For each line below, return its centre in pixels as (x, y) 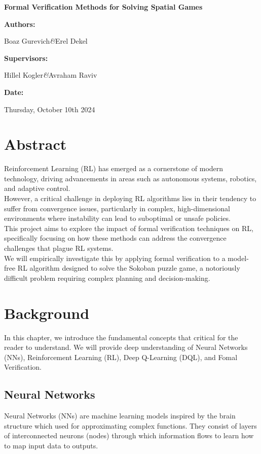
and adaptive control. (37, 188)
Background (47, 313)
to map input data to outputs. (51, 445)
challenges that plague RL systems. (59, 248)
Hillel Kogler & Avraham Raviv (51, 75)
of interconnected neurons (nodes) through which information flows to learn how (129, 435)
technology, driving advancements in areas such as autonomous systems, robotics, (130, 178)
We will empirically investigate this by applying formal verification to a (115, 258)
